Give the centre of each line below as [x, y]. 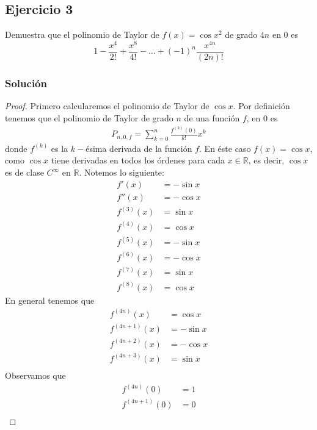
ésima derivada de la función [139, 148]
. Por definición [261, 106]
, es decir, [266, 160]
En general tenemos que [50, 300]
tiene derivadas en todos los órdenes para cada [138, 160]
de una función [212, 117]
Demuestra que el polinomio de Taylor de [82, 34]
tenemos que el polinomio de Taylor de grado [89, 117]
